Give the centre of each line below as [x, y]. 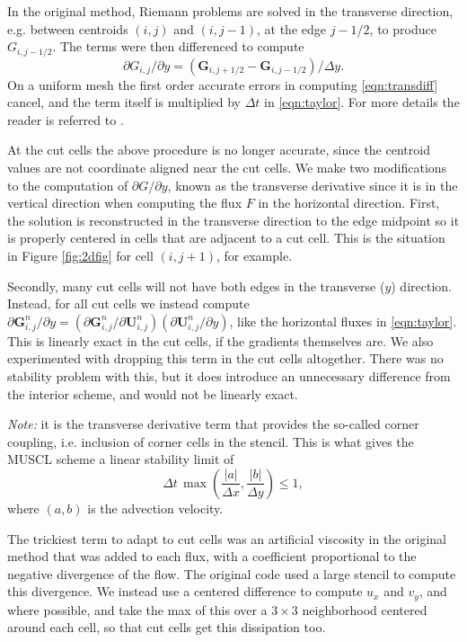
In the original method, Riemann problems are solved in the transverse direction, [230, 11]
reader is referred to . [66, 119]
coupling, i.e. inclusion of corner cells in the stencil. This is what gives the [211, 441]
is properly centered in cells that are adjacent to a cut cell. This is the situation [226, 238]
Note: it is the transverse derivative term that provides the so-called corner [213, 424]
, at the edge [292, 28]
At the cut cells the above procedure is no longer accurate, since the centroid [219, 150]
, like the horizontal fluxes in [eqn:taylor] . [343, 321]
